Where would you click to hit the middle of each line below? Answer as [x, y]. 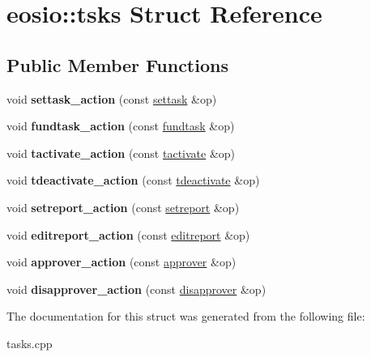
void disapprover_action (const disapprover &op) [136, 289]
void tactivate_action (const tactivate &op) [121, 153]
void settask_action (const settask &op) [112, 98]
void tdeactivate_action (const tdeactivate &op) [133, 180]
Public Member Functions [117, 64]
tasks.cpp [30, 343]
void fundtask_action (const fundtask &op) [121, 126]
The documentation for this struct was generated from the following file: [186, 316]
